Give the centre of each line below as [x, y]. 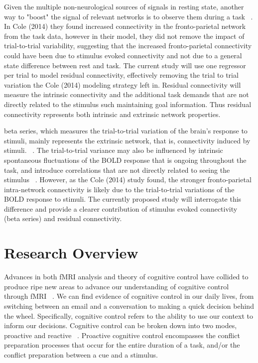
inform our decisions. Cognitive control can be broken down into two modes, [121, 325]
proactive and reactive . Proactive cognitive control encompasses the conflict [122, 335]
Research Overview [71, 253]
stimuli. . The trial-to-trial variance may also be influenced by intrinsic [114, 150]
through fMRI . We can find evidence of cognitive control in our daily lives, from [129, 296]
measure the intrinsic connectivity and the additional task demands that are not [127, 94]
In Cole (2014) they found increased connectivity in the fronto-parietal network [125, 26]
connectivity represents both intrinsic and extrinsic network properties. [112, 114]
